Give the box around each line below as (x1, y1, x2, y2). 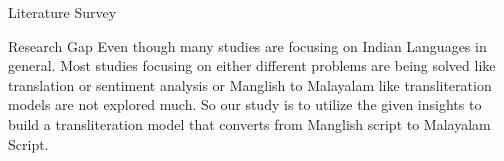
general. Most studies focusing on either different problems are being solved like (8, 55, 496, 76)
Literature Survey (8, 2, 117, 22)
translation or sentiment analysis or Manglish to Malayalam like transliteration (8, 74, 492, 95)
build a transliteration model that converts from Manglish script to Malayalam (8, 113, 491, 134)
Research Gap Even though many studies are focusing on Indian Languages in (8, 35, 487, 56)
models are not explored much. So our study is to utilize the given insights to (8, 94, 482, 115)
